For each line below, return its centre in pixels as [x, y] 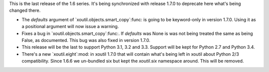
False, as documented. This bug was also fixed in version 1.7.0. [86, 40]
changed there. [25, 10]
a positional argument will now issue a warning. [70, 27]
